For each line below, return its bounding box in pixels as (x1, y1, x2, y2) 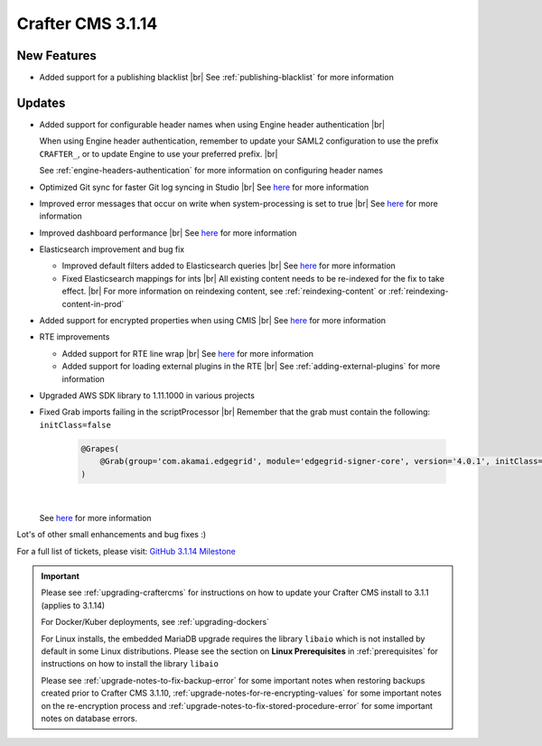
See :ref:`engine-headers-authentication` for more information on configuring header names (39, 165, 384, 176)
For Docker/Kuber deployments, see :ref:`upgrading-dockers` (41, 617, 270, 628)
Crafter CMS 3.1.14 (16, 14, 158, 33)
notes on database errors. (41, 713, 137, 723)
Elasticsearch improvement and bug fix (39, 244, 185, 255)
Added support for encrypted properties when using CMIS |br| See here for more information (39, 315, 387, 326)
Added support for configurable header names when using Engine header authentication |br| (39, 118, 386, 130)
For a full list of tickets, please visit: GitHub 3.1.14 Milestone (16, 546, 237, 556)
